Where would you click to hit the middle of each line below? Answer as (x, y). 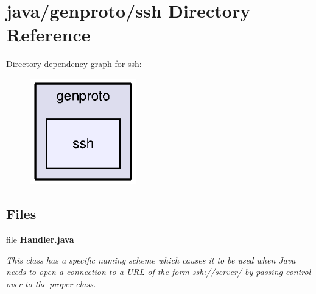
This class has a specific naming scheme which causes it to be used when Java (151, 260)
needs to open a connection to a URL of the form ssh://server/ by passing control (159, 272)
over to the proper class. (51, 283)
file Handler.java (40, 239)
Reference (48, 34)
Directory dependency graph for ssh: (74, 64)
